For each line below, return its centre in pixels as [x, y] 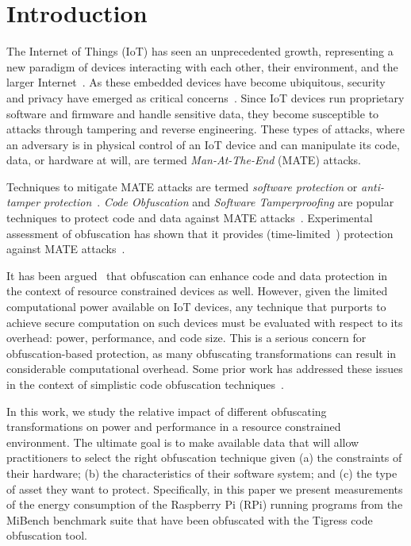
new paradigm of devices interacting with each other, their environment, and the [202, 66]
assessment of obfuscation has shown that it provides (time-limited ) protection [200, 233]
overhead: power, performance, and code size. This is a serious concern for [186, 338]
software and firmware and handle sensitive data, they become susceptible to [193, 113]
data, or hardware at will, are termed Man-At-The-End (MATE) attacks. [184, 160]
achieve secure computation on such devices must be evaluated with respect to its [205, 322]
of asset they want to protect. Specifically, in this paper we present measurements [205, 488]
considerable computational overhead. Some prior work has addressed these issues [205, 369]
